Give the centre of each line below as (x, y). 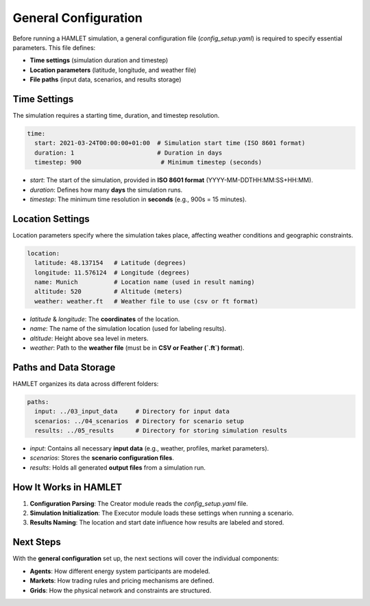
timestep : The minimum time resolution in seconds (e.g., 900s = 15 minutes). (138, 199)
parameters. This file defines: (54, 47)
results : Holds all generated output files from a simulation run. (118, 467)
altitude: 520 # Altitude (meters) (109, 292)
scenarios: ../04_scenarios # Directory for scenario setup (139, 421)
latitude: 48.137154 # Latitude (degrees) (110, 263)
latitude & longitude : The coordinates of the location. (105, 319)
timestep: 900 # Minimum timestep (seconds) (148, 162)
